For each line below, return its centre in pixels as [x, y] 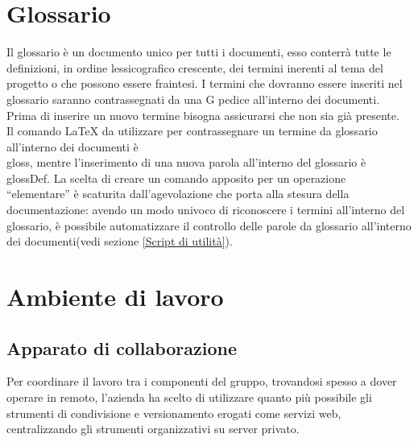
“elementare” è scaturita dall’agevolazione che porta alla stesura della [178, 194]
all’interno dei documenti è [72, 146]
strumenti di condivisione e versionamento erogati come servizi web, [174, 413]
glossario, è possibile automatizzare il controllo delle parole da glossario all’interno [209, 225]
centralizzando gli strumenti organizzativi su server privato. [153, 429]
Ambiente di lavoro [115, 297]
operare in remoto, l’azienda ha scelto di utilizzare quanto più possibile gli [189, 397]
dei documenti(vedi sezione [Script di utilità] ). [120, 241]
